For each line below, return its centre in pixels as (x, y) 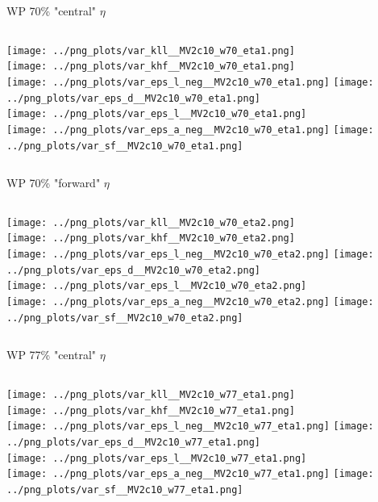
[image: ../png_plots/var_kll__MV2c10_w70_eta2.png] (151, 222)
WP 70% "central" (52, 10)
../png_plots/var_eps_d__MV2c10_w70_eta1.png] (133, 98)
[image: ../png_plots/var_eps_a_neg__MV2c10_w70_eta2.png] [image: (190, 302)
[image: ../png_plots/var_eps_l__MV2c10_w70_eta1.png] (157, 114)
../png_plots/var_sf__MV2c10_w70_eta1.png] (125, 146)
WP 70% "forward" (54, 183)
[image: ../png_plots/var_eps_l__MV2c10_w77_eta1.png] (157, 458)
